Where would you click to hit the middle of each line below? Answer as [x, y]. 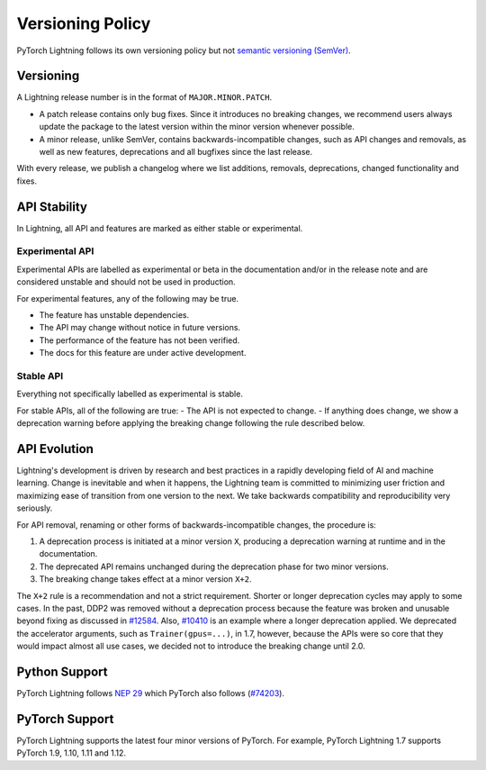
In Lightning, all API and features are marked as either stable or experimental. [160, 228]
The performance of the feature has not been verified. [139, 340]
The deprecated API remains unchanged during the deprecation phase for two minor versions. [214, 566]
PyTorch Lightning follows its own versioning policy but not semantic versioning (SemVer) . [184, 50]
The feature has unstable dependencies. [114, 315]
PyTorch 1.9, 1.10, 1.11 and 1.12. [71, 753]
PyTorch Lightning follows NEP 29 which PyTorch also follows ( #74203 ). [151, 693]
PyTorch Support [65, 719]
